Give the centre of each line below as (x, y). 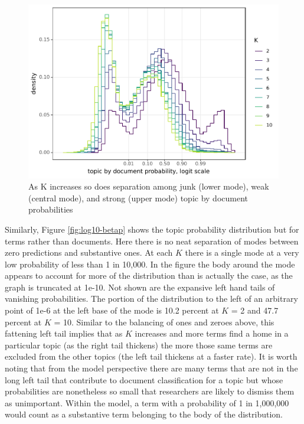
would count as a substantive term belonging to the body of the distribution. (144, 414)
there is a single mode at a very (242, 252)
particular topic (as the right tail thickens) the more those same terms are (139, 345)
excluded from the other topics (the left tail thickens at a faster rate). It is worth (151, 356)
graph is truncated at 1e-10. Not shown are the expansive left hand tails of (140, 287)
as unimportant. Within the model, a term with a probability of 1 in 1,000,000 (147, 402)
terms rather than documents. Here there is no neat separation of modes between (152, 241)
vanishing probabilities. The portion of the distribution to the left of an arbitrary (151, 299)
